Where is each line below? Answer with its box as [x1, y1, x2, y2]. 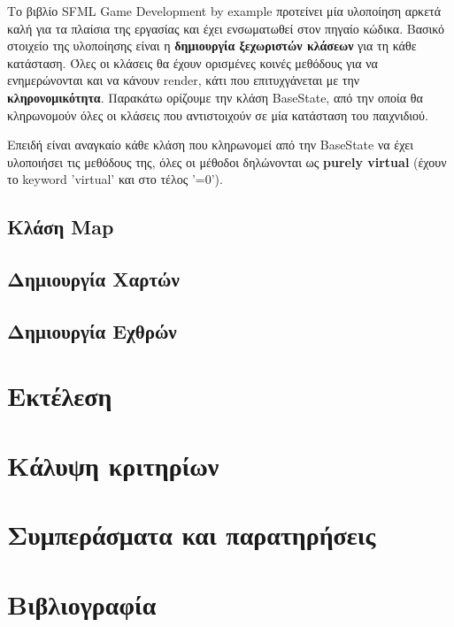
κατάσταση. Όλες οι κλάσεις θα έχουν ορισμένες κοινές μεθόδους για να [7, 53, 378, 72]
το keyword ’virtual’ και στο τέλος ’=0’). [7, 170, 223, 188]
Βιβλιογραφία [7, 585, 157, 622]
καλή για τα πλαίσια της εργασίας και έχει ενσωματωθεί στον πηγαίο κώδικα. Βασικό [7, 19, 445, 37]
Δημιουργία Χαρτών [7, 265, 180, 293]
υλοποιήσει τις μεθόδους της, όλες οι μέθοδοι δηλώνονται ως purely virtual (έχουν [7, 152, 447, 171]
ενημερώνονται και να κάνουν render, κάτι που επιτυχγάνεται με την [7, 71, 360, 89]
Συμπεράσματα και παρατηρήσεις [7, 516, 376, 553]
